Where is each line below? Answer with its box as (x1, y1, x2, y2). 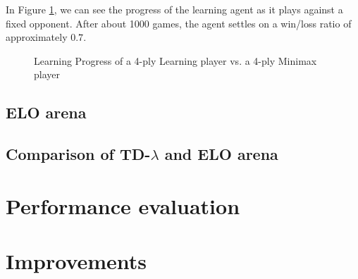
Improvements (6, 247, 147, 275)
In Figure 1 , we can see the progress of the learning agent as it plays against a (6, 2, 343, 16)
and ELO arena (164, 143, 278, 165)
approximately (6, 30, 68, 44)
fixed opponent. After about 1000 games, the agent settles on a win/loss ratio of (6, 15, 352, 30)
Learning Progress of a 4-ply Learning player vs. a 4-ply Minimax (34, 53, 317, 68)
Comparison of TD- (6, 143, 151, 165)
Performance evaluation (6, 191, 240, 220)
